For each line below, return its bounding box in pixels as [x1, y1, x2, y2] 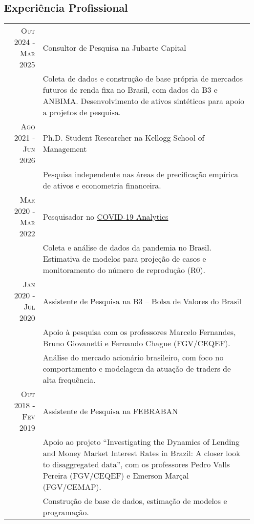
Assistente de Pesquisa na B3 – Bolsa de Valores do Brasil [42, 295, 242, 307]
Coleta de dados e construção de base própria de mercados [42, 73, 243, 84]
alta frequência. [42, 374, 96, 386]
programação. [42, 506, 89, 518]
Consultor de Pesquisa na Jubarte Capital [42, 42, 186, 53]
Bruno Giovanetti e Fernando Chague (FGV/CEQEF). [42, 337, 231, 349]
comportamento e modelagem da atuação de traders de [42, 363, 231, 375]
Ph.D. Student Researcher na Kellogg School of [42, 132, 205, 144]
